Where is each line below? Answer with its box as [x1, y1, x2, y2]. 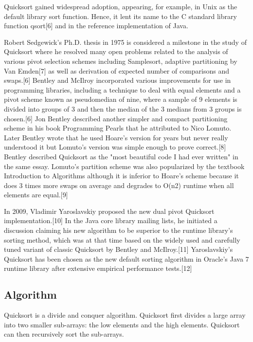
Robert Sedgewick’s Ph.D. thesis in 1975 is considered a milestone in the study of [4, 37, 247, 47]
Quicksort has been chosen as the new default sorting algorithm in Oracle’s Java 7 [4, 253, 249, 264]
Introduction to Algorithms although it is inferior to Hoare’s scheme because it [4, 171, 239, 181]
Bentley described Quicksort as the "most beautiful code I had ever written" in [4, 151, 238, 161]
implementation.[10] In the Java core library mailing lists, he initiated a [4, 215, 217, 226]
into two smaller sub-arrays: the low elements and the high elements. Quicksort [4, 319, 240, 329]
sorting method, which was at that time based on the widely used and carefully [4, 234, 240, 245]
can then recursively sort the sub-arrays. [4, 329, 124, 339]
